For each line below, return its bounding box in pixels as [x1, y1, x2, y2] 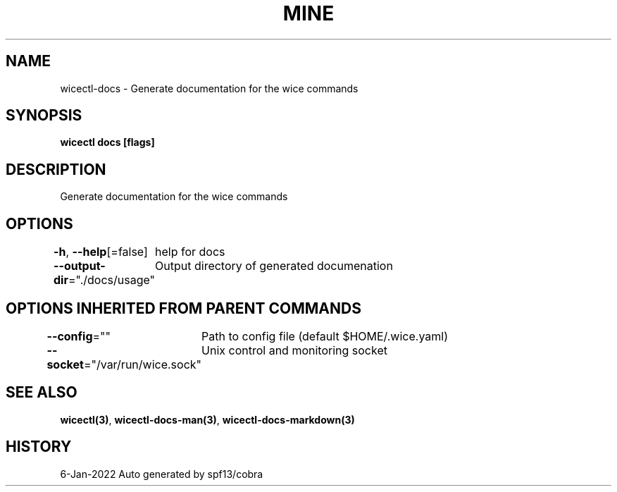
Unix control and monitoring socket [201, 343, 387, 357]
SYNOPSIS [6, 106, 82, 125]
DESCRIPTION [6, 160, 106, 178]
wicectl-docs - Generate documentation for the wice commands [60, 82, 359, 94]
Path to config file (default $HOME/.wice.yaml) [201, 328, 449, 343]
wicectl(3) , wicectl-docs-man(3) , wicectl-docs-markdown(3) [60, 413, 355, 426]
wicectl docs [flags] [60, 136, 155, 149]
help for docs [155, 245, 225, 259]
